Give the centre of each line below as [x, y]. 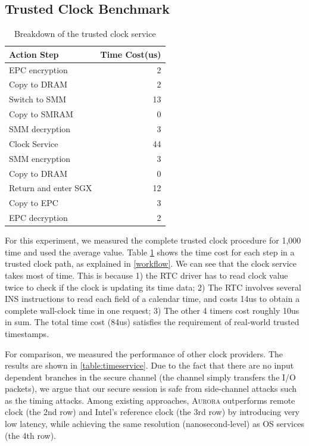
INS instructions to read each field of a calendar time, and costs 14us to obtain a [152, 299]
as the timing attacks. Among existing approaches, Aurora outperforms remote [150, 400]
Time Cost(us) [131, 54]
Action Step [34, 54]
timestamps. [27, 333]
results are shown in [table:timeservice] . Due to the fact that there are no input [149, 365]
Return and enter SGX [51, 188]
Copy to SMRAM [41, 114]
